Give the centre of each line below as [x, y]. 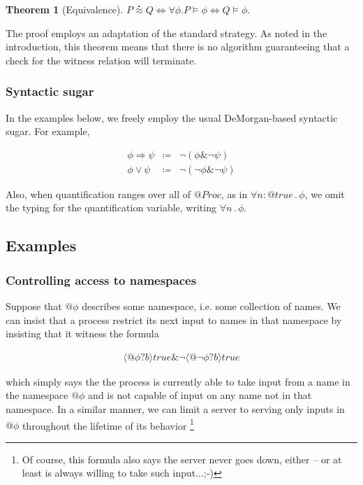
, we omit [325, 194]
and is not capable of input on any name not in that [200, 395]
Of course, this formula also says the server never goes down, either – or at [182, 459]
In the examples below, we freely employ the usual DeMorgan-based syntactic [172, 117]
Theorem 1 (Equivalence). [65, 9]
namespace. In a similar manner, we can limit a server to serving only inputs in [175, 409]
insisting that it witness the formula [82, 333]
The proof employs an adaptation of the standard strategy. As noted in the [166, 33]
